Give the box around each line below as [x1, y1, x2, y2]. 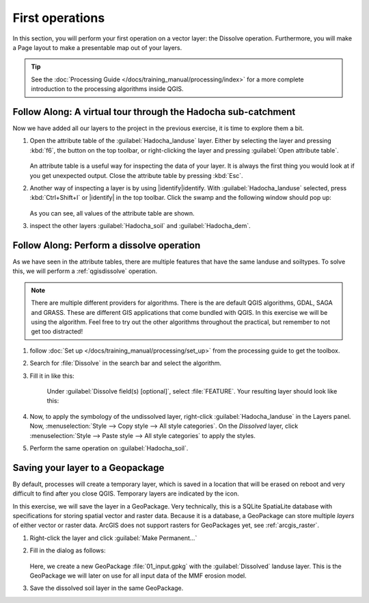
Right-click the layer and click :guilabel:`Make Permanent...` [29, 534, 197, 542]
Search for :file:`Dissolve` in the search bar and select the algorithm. [29, 359, 222, 368]
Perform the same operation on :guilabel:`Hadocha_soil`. [29, 444, 189, 452]
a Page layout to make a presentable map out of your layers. [12, 43, 182, 51]
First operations [12, 10, 105, 25]
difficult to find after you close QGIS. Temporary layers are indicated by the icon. [12, 489, 239, 498]
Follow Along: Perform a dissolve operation [12, 240, 201, 251]
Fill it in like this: [29, 372, 74, 380]
